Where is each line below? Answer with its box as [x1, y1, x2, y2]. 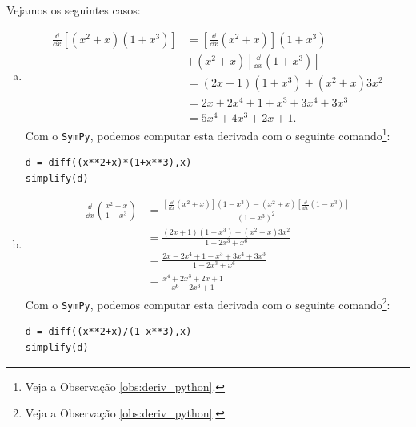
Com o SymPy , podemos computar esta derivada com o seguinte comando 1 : [25, 124, 390, 143]
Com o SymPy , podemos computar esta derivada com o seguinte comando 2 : [25, 294, 390, 312]
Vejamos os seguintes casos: [6, 2, 141, 18]
